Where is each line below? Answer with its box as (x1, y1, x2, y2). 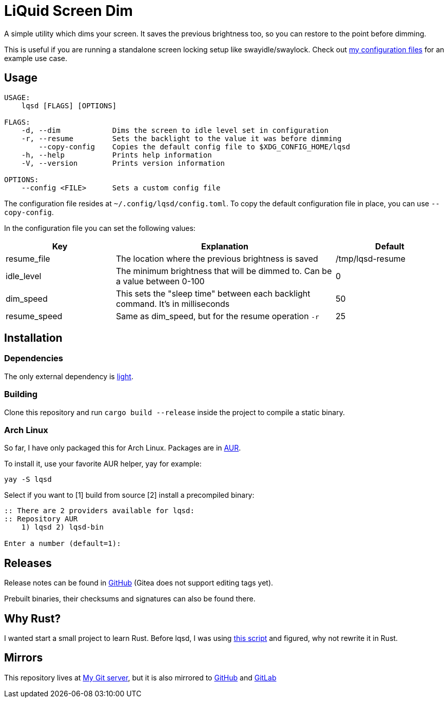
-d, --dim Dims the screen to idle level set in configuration (21, 126, 329, 134)
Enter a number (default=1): (4, 539, 121, 548)
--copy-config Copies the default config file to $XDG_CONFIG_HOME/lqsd (38, 142, 350, 151)
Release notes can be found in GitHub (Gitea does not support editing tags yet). (4, 578, 274, 588)
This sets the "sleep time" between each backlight (116, 288, 310, 299)
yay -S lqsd (4, 475, 52, 484)
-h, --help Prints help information (21, 150, 212, 159)
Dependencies (4, 353, 64, 364)
